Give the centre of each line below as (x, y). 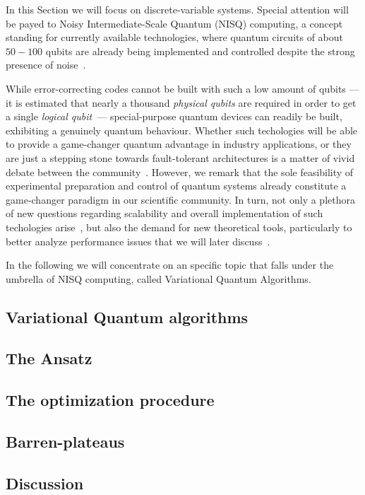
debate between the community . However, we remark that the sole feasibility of (180, 171)
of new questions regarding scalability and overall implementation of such (164, 213)
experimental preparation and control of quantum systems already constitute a (176, 186)
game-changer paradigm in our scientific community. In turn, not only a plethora (180, 199)
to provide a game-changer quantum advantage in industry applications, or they (179, 144)
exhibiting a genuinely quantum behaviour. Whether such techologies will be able (182, 130)
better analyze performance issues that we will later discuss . (138, 241)
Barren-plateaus (65, 442)
